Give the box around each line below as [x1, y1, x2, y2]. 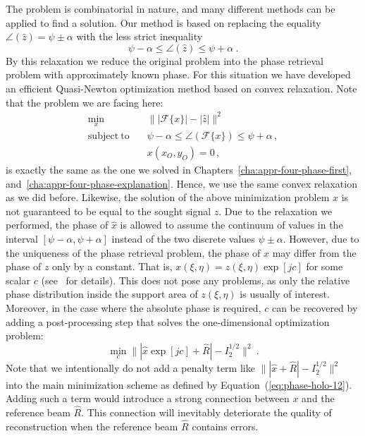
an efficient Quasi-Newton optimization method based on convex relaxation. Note [6, 80, 357, 95]
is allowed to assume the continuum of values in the [120, 217, 343, 232]
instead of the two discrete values [111, 231, 255, 246]
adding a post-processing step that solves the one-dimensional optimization [6, 314, 330, 329]
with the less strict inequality [76, 29, 203, 44]
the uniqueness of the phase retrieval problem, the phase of [6, 245, 261, 260]
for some [306, 259, 343, 274]
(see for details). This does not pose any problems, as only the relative [41, 272, 350, 287]
